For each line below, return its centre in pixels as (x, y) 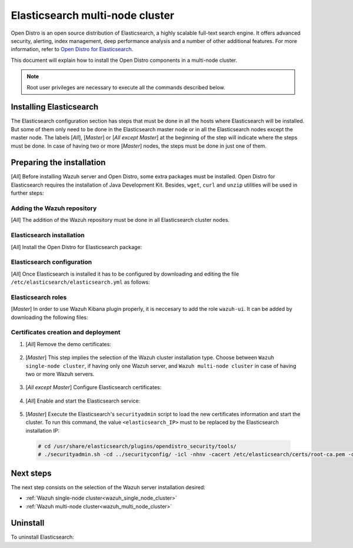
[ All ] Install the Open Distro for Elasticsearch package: (76, 247)
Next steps (31, 473)
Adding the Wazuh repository (54, 208)
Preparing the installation (58, 163)
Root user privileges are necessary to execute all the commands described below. (126, 87)
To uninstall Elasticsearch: (43, 537)
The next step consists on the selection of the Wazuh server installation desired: (108, 487)
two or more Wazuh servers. (60, 374)
